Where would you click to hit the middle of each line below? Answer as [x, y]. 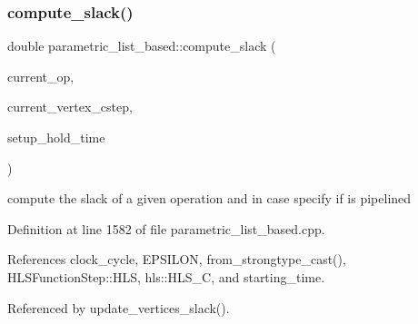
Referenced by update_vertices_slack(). [119, 307]
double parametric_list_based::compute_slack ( [142, 46]
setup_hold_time [56, 137]
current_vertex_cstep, [70, 107]
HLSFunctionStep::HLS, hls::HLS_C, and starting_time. [166, 276]
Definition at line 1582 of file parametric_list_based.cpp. [166, 228]
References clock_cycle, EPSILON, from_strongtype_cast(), [177, 259]
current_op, [41, 76]
